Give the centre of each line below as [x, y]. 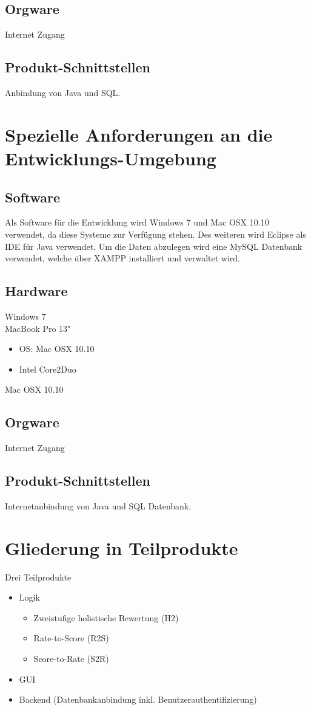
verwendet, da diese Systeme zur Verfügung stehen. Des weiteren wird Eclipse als [155, 234]
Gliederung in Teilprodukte [122, 547]
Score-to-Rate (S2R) [71, 658]
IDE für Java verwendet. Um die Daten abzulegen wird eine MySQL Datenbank [154, 246]
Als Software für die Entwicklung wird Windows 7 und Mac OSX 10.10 [137, 222]
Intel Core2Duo [48, 369]
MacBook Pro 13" [38, 328]
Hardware [36, 291]
